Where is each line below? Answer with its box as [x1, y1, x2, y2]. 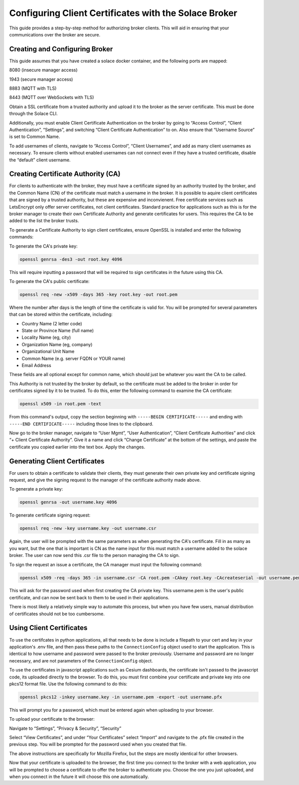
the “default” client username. [9, 157, 71, 163]
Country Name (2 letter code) [21, 320, 82, 326]
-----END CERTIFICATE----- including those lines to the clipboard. [9, 421, 153, 427]
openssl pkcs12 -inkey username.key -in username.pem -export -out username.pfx [19, 694, 222, 700]
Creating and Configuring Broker [9, 45, 113, 53]
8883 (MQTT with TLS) [9, 85, 57, 92]
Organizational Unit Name [21, 349, 75, 355]
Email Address [21, 363, 52, 369]
